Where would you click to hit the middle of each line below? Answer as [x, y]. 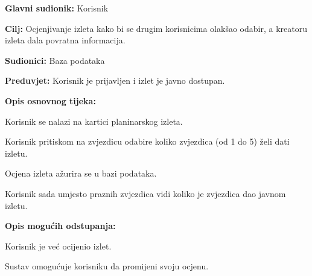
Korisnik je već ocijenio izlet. [58, 246]
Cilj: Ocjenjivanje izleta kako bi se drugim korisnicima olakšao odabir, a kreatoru [156, 28]
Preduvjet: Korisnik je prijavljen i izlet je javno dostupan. [115, 80]
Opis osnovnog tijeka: [50, 100]
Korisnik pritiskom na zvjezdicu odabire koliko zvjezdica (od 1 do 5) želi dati [147, 141]
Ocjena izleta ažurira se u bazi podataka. [81, 173]
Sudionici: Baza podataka [55, 60]
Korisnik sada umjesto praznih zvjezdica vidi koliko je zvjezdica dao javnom [145, 193]
